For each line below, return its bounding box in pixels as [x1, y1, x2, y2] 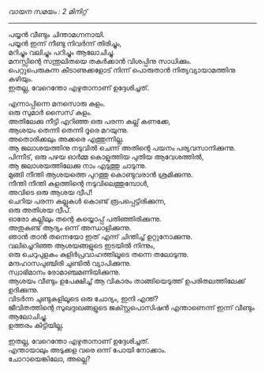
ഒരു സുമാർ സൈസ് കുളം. [8, 108, 92, 117]
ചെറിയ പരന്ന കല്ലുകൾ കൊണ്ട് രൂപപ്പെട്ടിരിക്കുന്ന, [8, 196, 166, 206]
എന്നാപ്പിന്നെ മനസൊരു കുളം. [8, 99, 105, 108]
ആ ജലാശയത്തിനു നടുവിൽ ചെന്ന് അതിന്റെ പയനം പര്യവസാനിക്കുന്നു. [8, 144, 236, 152]
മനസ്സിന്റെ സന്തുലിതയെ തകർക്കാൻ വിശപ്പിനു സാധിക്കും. [8, 57, 192, 65]
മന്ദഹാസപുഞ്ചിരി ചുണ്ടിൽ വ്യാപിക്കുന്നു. [8, 259, 132, 267]
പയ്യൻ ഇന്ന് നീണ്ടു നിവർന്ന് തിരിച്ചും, [8, 39, 122, 48]
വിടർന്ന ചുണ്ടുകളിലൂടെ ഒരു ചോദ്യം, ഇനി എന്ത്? [8, 294, 159, 303]
